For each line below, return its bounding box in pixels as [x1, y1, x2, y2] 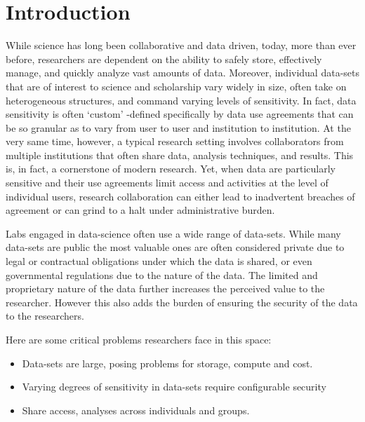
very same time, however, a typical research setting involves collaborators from [6, 134, 344, 149]
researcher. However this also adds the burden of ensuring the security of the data [6, 294, 358, 309]
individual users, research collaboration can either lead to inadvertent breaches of [6, 189, 355, 203]
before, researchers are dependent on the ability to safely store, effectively [6, 51, 322, 66]
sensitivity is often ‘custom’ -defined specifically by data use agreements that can [6, 107, 354, 121]
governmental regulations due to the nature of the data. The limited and [6, 267, 318, 282]
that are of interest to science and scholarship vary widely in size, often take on [6, 79, 347, 93]
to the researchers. [6, 308, 84, 323]
